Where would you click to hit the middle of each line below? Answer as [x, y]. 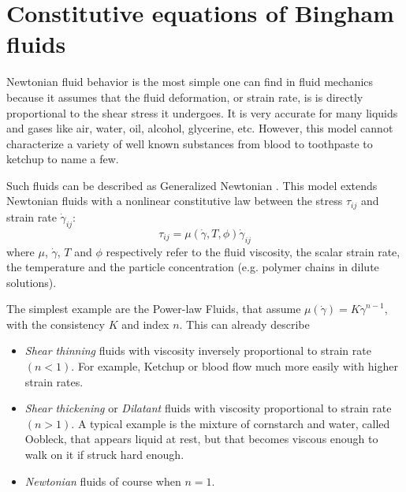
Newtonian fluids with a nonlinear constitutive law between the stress [175, 201]
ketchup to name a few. [63, 159]
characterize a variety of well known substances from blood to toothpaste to [190, 143]
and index [145, 324]
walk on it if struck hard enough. [104, 455]
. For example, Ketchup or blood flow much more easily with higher [235, 366]
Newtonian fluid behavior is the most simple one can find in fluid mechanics [190, 82]
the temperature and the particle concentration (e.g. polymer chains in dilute [193, 267]
